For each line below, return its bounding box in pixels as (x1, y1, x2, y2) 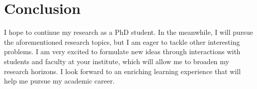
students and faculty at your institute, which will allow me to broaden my (4, 56, 229, 66)
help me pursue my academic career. (4, 76, 115, 86)
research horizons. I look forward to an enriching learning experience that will (4, 66, 241, 76)
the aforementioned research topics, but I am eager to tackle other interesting (4, 36, 240, 47)
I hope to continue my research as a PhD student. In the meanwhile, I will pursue (4, 27, 253, 37)
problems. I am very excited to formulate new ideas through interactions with (4, 46, 241, 57)
